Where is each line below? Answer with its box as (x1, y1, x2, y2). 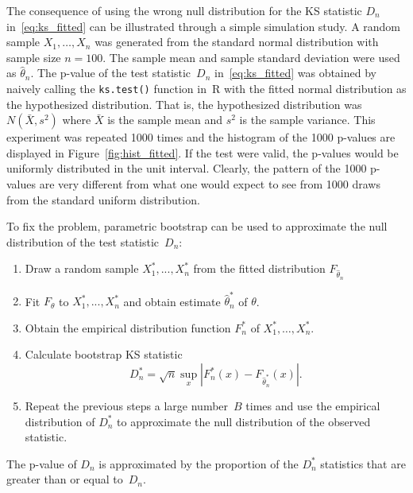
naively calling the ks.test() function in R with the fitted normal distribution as (6, 80, 407, 96)
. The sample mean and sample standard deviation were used (102, 49, 400, 65)
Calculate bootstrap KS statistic (25, 346, 183, 363)
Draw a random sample (25, 260, 139, 277)
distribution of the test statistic (6, 233, 160, 250)
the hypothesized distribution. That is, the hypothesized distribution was (6, 95, 362, 112)
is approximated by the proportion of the (98, 455, 299, 472)
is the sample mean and (107, 111, 223, 128)
